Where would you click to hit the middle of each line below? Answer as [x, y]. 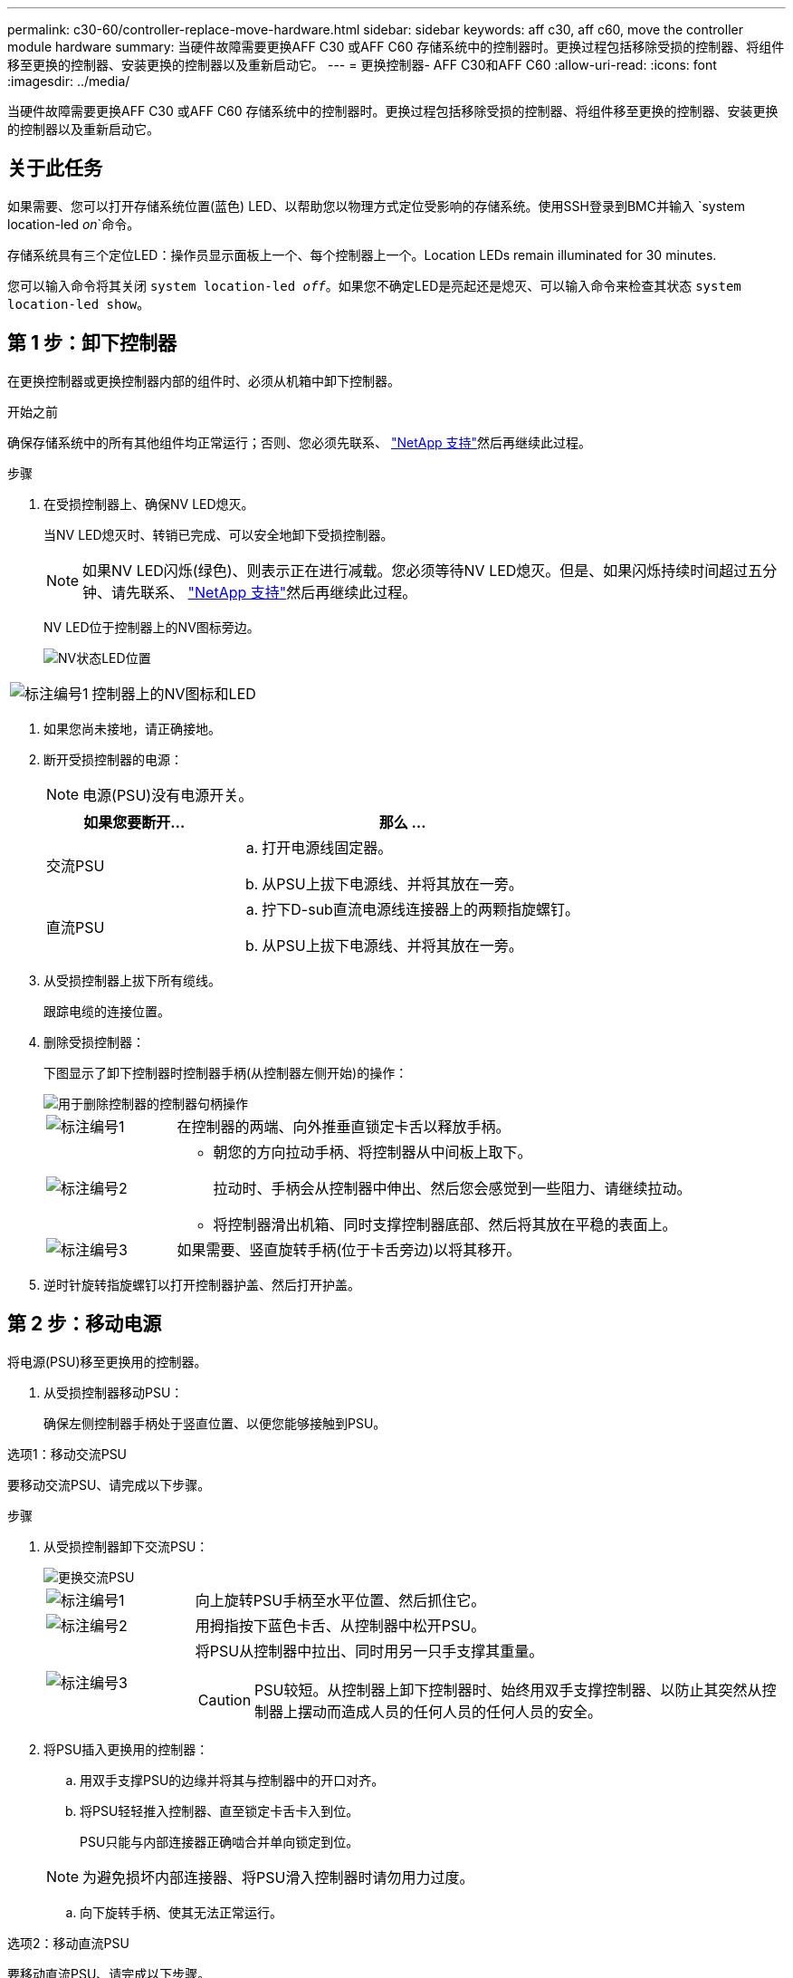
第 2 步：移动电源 [85, 1324]
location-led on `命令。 [74, 224]
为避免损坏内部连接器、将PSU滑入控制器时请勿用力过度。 [278, 1877]
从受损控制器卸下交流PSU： [126, 1546]
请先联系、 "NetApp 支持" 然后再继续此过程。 [264, 592]
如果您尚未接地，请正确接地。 [132, 728]
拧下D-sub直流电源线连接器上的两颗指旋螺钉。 [420, 909]
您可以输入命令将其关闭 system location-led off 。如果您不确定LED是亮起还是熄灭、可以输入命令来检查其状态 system [374, 285]
